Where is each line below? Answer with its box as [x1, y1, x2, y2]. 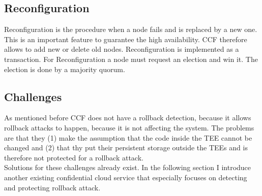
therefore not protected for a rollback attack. [4, 152, 143, 162]
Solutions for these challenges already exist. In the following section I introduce [4, 162, 251, 173]
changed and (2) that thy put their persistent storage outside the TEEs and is [4, 142, 248, 153]
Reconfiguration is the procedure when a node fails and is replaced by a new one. [4, 24, 257, 35]
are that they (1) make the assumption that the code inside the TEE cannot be [4, 132, 252, 143]
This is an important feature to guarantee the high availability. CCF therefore [4, 34, 247, 44]
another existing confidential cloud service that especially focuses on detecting [4, 172, 247, 182]
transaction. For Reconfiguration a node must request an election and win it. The [4, 53, 258, 64]
